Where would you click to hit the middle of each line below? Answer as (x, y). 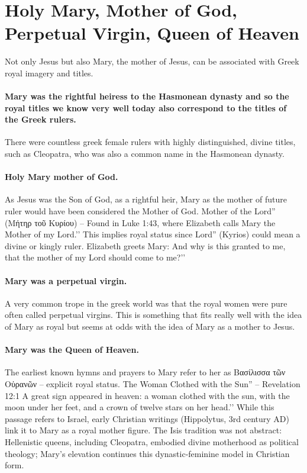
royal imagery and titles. (49, 73)
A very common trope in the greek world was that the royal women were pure (146, 303)
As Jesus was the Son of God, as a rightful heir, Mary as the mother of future (146, 199)
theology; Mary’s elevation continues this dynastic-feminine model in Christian (147, 453)
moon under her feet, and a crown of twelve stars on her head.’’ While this (140, 407)
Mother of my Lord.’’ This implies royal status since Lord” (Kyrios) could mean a (153, 234)
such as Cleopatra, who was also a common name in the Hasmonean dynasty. (145, 154)
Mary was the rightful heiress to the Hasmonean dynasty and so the (147, 96)
